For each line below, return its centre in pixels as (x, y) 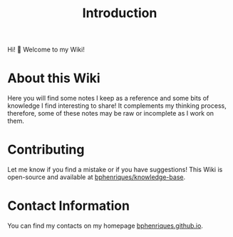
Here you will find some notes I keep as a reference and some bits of (108, 99)
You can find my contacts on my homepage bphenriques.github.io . (105, 226)
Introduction (120, 13)
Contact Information (69, 206)
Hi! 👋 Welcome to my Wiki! (46, 50)
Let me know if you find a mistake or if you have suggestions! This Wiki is (115, 170)
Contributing (46, 150)
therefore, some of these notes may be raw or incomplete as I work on (111, 114)
